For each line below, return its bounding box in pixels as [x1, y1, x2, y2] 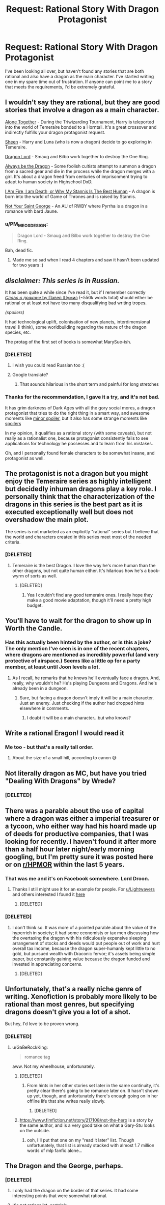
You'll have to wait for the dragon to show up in [5, 617, 152, 625]
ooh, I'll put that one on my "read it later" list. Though [27, 1137, 135, 1143]
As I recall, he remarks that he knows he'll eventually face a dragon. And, [12, 675, 160, 681]
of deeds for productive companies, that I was [5, 830, 149, 838]
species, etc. [5, 329, 31, 335]
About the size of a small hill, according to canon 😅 [12, 755, 117, 761]
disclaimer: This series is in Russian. [5, 276, 120, 285]
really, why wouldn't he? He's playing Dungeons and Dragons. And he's [12, 680, 157, 686]
